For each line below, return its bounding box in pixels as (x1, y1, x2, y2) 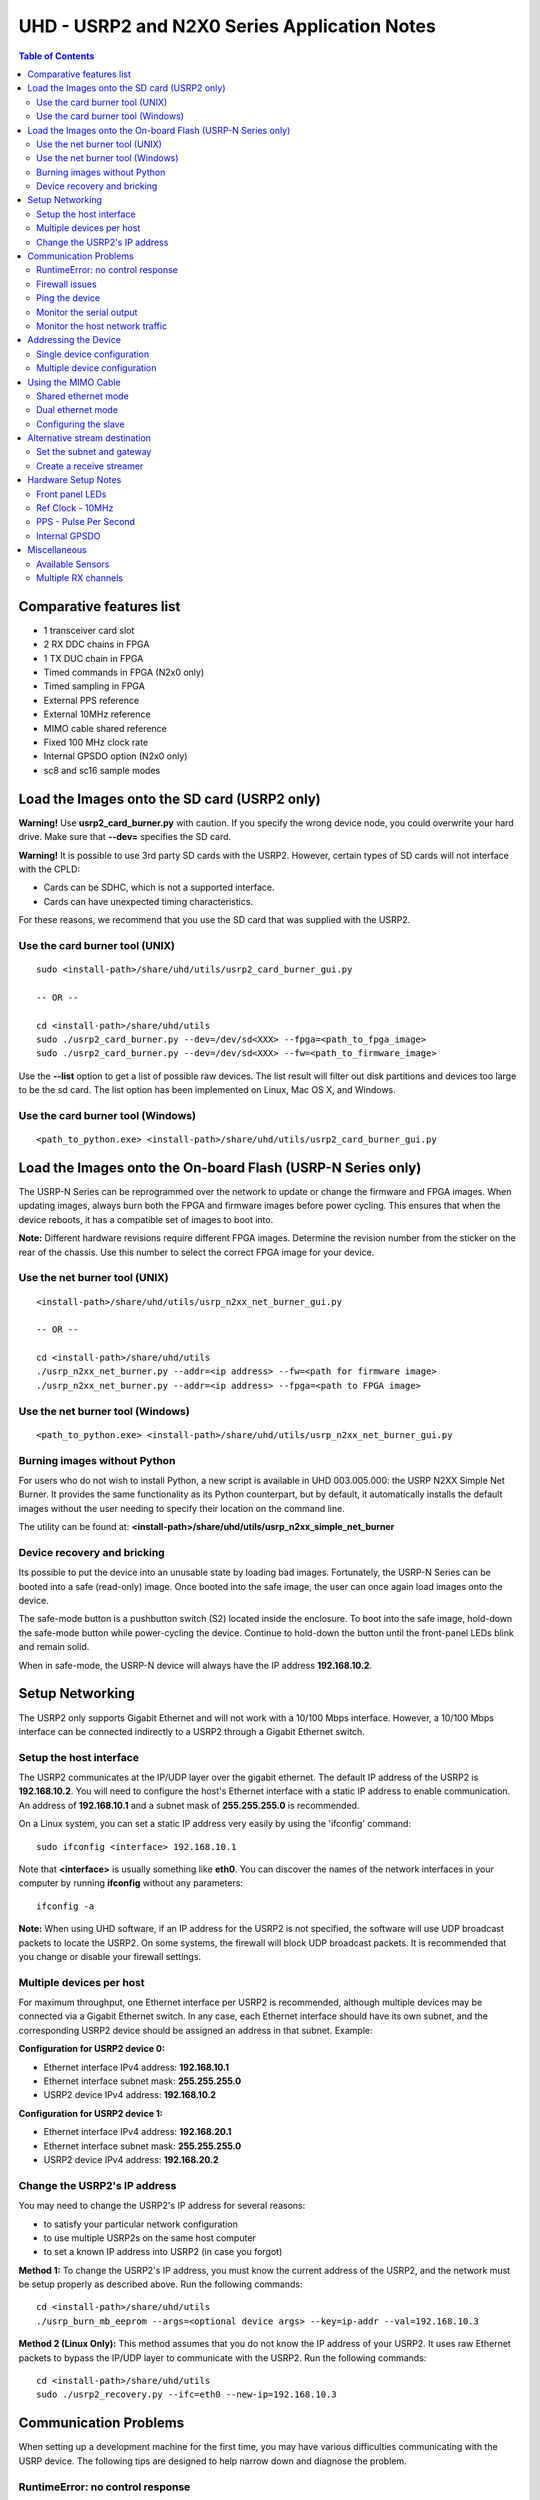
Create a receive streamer (36, 460, 144, 472)
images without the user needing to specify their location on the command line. (18, 1502, 345, 1514)
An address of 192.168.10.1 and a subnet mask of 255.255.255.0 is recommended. (18, 1799, 360, 1811)
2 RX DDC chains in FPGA (43, 638, 150, 650)
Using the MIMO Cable (27, 376, 121, 388)
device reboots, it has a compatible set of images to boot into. (18, 1213, 274, 1225)
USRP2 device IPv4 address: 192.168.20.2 (43, 2154, 219, 2165)
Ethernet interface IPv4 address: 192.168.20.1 (43, 2126, 232, 2138)
